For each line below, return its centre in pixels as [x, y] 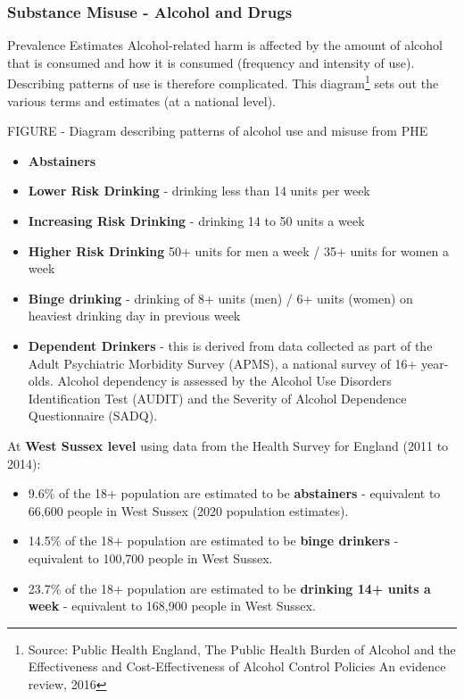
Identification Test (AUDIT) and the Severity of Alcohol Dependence [217, 398]
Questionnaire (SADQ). [93, 416]
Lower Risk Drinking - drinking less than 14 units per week [199, 191]
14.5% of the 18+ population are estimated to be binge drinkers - [213, 541]
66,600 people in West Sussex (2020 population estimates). [188, 510]
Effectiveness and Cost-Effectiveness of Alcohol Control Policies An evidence [237, 666]
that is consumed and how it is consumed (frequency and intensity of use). [211, 62]
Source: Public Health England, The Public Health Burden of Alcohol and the [242, 649]
